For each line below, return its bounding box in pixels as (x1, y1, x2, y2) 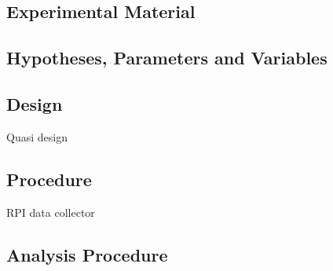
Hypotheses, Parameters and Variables (6, 46, 328, 70)
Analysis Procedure (6, 242, 168, 266)
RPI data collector (6, 203, 95, 220)
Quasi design (6, 128, 68, 145)
